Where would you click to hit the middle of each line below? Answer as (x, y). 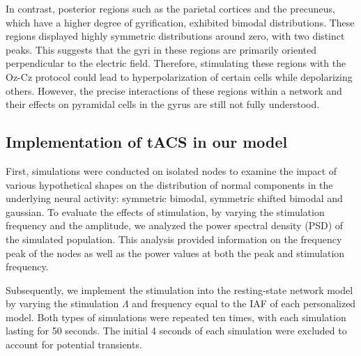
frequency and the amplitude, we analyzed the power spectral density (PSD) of (175, 225)
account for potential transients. (74, 345)
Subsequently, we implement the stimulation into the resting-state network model (179, 289)
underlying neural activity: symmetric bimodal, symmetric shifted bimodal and (174, 198)
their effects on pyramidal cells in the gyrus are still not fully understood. (163, 104)
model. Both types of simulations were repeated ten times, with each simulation (176, 317)
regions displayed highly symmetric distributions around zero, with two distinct (175, 36)
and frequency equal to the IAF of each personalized (244, 303)
